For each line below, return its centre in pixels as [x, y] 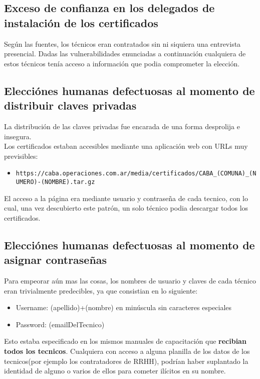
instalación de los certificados [81, 22]
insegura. [18, 136]
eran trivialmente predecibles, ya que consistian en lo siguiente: [101, 290]
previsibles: [21, 156]
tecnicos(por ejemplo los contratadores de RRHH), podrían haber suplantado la [126, 361]
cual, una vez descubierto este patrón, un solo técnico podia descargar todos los [126, 208]
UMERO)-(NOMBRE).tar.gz [55, 182]
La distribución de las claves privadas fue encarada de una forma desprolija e [122, 126]
